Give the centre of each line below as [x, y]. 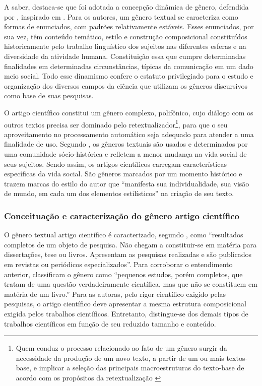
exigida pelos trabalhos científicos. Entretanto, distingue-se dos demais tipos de [126, 313]
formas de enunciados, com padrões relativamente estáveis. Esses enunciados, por [129, 26]
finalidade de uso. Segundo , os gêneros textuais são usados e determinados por [126, 144]
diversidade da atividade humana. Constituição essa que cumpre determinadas [125, 56]
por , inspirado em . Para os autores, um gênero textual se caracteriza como [121, 16]
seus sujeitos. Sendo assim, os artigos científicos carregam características [115, 164]
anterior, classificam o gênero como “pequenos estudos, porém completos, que [123, 274]
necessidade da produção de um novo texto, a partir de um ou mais [120, 358]
